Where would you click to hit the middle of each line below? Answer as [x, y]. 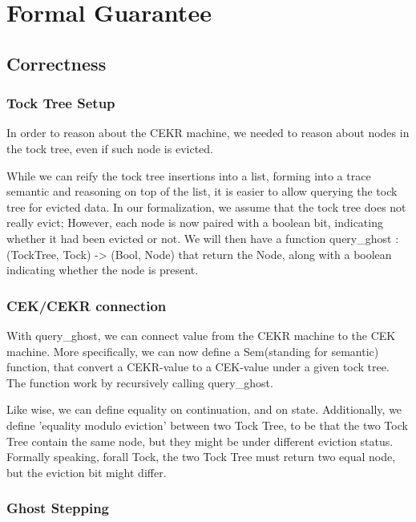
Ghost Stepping [58, 508]
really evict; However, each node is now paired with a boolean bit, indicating [195, 223]
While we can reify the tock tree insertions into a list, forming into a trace [189, 175]
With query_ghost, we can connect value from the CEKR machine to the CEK [201, 335]
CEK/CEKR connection [87, 305]
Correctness [57, 63]
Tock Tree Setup [61, 103]
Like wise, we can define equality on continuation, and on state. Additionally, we [204, 409]
